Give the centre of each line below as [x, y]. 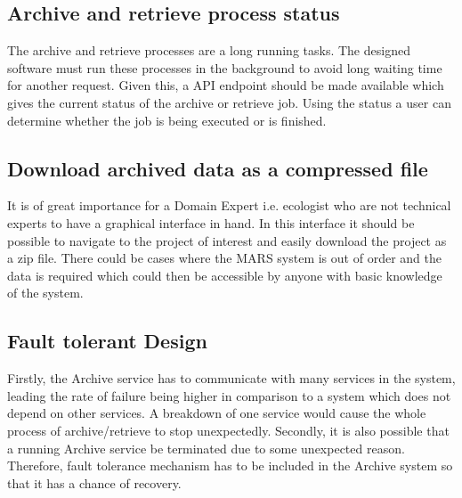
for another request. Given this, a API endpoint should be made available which [226, 85]
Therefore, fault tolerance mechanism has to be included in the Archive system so [230, 465]
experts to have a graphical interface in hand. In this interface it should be [211, 222]
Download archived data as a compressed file [218, 168]
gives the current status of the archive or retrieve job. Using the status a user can [229, 102]
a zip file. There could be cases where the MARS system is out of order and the [224, 258]
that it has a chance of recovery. [94, 482]
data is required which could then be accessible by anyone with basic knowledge [225, 275]
